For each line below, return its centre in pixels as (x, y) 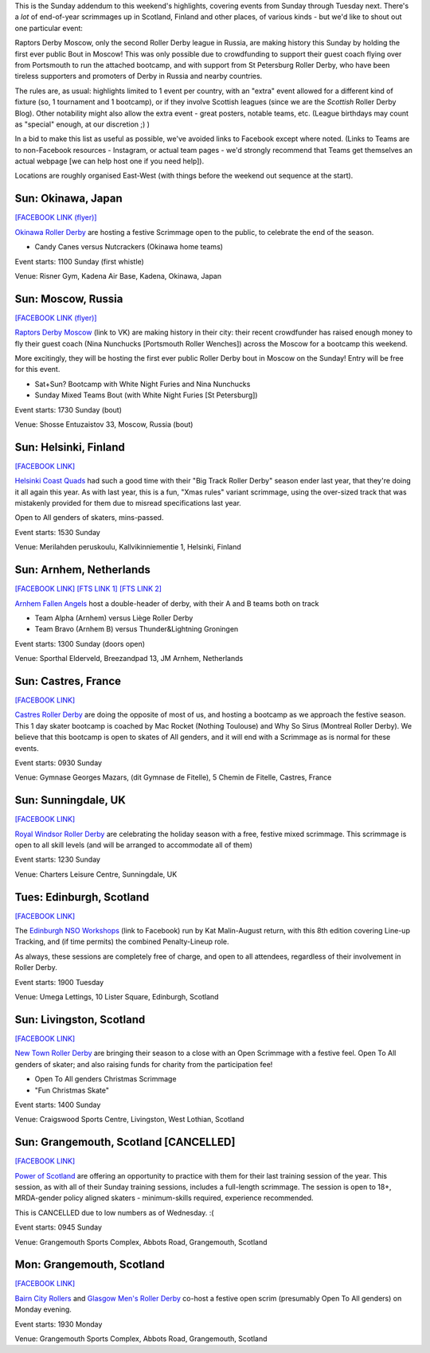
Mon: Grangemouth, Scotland (90, 1265)
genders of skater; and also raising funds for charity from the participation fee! (144, 1064)
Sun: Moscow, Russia (69, 299)
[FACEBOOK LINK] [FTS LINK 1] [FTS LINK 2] (88, 589)
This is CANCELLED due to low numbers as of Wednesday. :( (114, 1212)
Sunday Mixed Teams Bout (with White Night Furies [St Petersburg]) (146, 395)
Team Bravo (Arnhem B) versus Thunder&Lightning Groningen (137, 629)
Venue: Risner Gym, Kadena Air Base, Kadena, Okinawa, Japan (118, 276)
